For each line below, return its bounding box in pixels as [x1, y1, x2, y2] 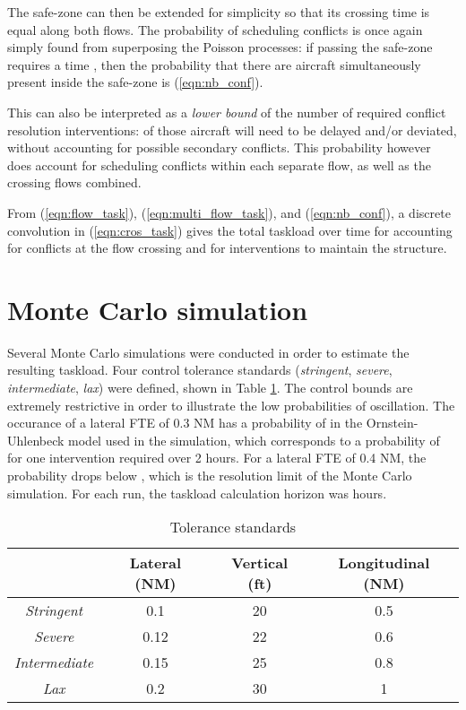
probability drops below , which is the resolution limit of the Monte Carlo [7, 466, 412, 484]
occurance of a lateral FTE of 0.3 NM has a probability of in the [7, 413, 363, 432]
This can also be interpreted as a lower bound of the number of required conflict [7, 102, 446, 121]
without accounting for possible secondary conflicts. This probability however [7, 138, 431, 157]
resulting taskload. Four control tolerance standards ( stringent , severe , [7, 360, 393, 379]
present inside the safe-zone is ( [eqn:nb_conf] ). [7, 73, 263, 91]
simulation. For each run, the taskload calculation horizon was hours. [7, 483, 387, 502]
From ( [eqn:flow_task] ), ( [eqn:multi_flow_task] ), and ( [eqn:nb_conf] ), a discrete [7, 203, 451, 221]
